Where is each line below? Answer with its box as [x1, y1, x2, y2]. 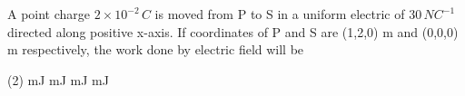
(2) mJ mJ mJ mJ [7, 70, 109, 89]
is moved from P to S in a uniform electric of [154, 5, 405, 23]
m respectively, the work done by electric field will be [7, 40, 304, 59]
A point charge [7, 5, 91, 23]
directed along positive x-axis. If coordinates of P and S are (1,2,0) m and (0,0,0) [7, 22, 459, 41]
